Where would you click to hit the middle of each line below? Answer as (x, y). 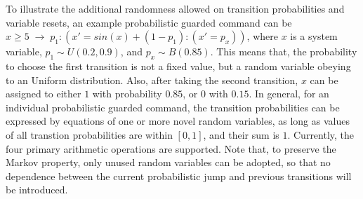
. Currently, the (321, 134)
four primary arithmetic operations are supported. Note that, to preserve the (171, 148)
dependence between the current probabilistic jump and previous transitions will (179, 176)
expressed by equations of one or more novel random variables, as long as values (178, 121)
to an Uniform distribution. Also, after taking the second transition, (152, 80)
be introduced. (37, 190)
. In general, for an (289, 94)
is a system (314, 36)
